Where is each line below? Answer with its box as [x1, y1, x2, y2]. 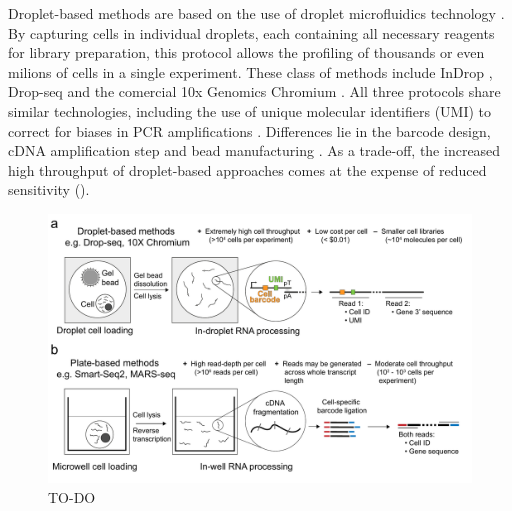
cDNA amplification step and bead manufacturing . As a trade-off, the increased [8, 140, 501, 161]
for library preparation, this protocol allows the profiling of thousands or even [8, 42, 485, 63]
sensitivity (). [8, 179, 90, 200]
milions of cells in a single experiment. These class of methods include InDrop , [8, 61, 493, 82]
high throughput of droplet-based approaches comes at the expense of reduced [8, 159, 487, 180]
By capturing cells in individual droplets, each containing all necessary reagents [8, 22, 495, 43]
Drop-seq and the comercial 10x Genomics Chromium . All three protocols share [8, 81, 501, 102]
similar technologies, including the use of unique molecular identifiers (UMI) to [8, 100, 492, 121]
